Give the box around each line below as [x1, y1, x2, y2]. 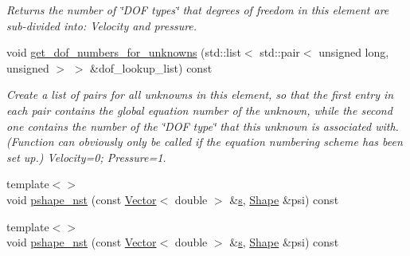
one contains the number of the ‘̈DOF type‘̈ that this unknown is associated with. [6, 117, 399, 134]
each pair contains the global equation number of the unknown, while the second [6, 101, 392, 118]
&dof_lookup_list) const [90, 59, 213, 76]
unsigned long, [318, 44, 389, 61]
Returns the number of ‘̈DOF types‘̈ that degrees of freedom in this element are [6, 2, 389, 18]
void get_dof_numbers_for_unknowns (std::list [6, 44, 241, 61]
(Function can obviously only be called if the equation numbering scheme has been [6, 133, 403, 150]
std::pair [260, 44, 300, 61]
